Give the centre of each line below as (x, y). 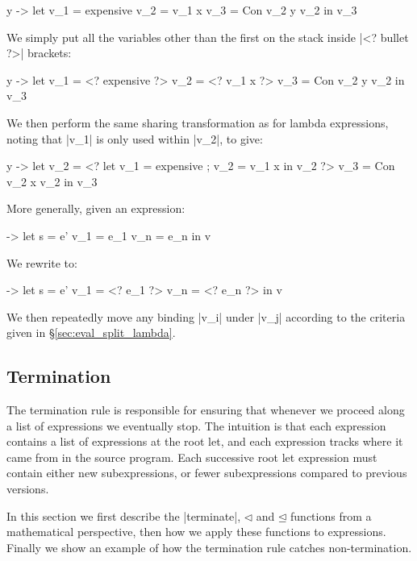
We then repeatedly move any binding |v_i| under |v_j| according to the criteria (206, 316)
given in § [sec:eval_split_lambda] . (91, 332)
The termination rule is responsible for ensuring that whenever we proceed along (206, 410)
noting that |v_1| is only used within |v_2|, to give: (135, 138)
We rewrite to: (42, 262)
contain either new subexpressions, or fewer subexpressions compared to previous (207, 473)
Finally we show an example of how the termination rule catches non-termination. (209, 547)
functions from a (331, 515)
